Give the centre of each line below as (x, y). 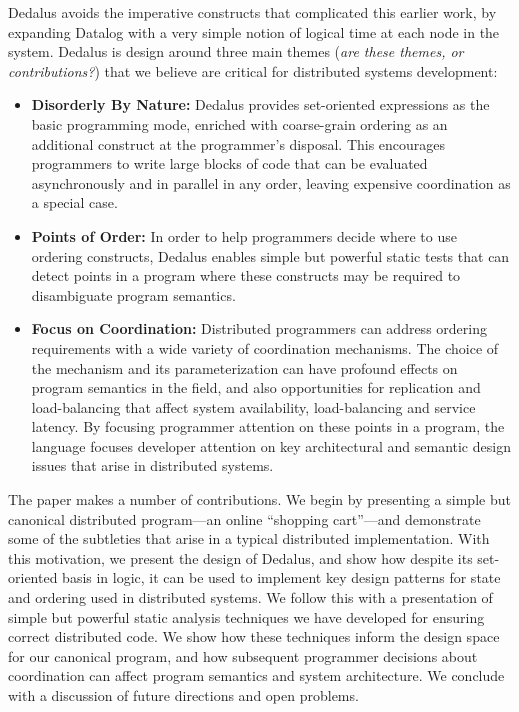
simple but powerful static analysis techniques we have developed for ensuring (246, 616)
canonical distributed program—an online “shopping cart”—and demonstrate (244, 518)
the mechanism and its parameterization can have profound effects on (244, 367)
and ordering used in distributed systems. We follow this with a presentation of (250, 597)
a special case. (74, 202)
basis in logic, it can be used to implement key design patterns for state (281, 577)
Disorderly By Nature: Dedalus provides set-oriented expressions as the (260, 104)
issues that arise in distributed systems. (152, 465)
